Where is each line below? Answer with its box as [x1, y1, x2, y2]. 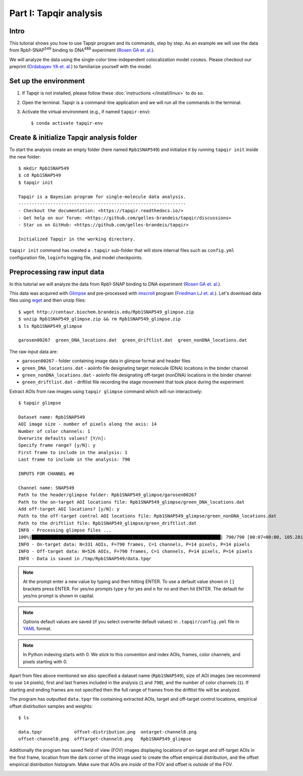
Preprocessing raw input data [9, 268, 105, 276]
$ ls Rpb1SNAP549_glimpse [18, 323, 83, 329]
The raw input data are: [9, 349, 58, 355]
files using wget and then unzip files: [9, 297, 86, 303]
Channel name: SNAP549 [18, 485, 75, 491]
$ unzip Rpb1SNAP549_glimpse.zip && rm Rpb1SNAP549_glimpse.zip [18, 316, 181, 322]
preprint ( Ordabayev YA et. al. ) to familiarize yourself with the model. [9, 64, 153, 70]
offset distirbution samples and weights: [9, 703, 93, 709]
